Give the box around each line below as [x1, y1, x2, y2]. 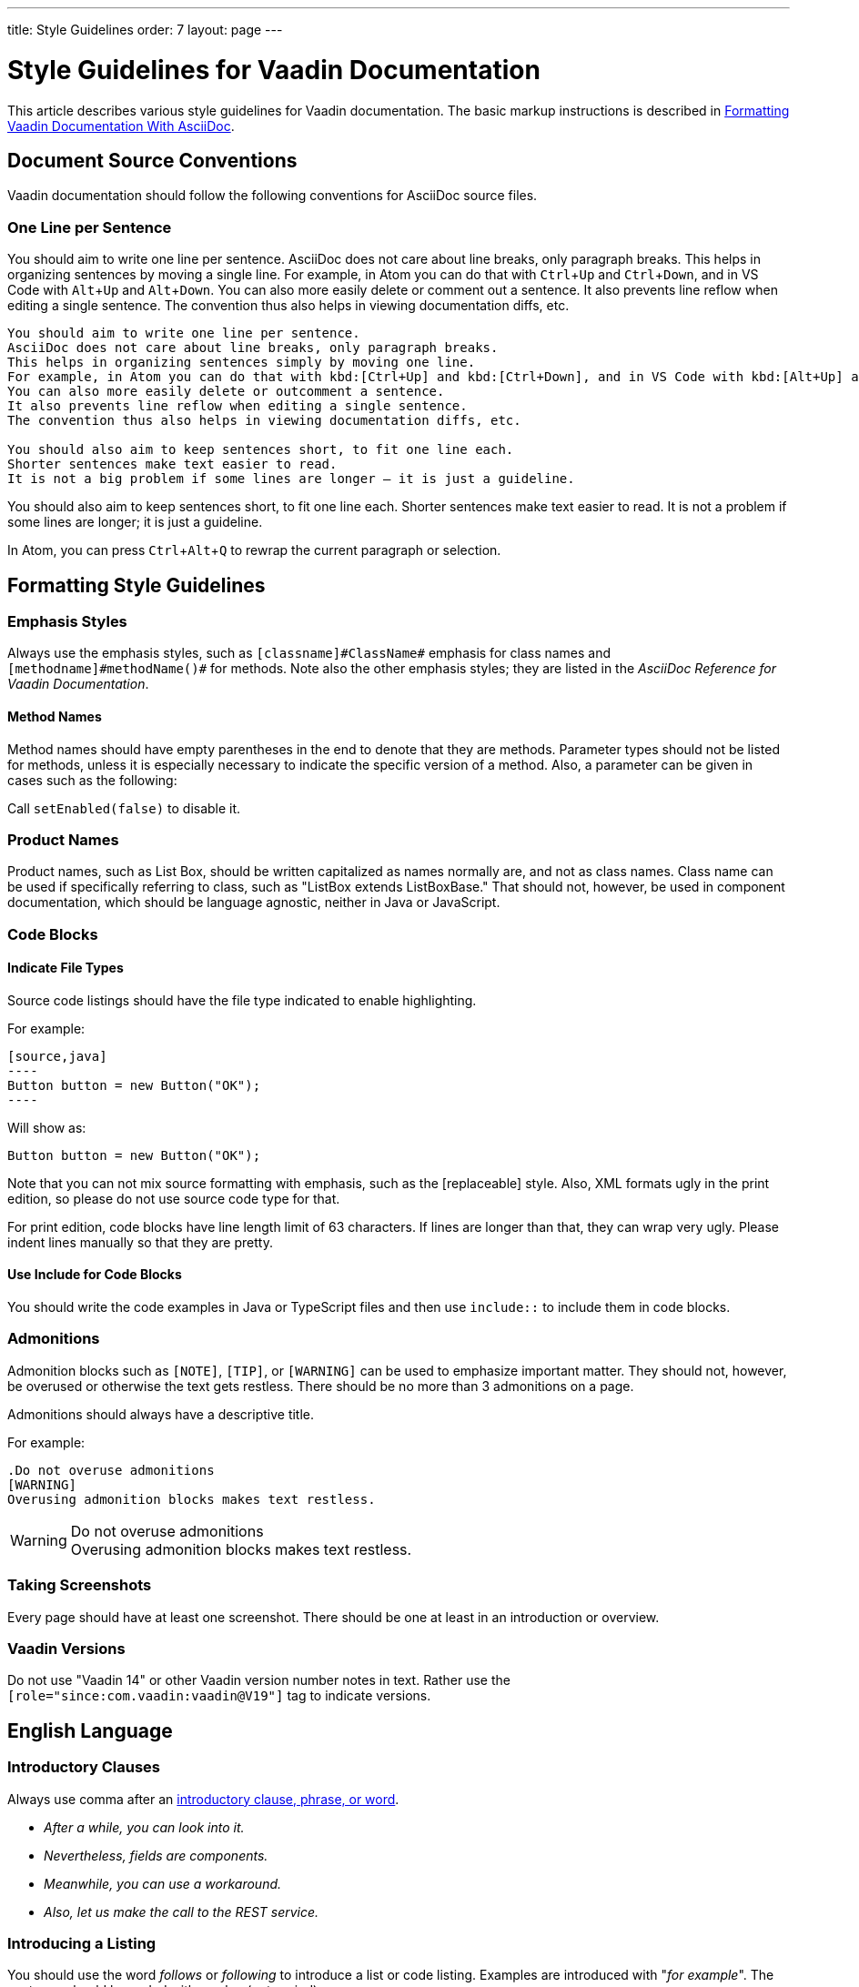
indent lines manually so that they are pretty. [7, 1234, 273, 1250]
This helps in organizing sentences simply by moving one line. [7, 355, 476, 370]
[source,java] [7, 1048, 107, 1064]
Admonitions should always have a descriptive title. [7, 1406, 315, 1422]
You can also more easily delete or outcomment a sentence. [7, 384, 445, 399]
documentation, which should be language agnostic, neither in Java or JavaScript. [7, 894, 500, 911]
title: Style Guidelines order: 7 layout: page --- [7, 22, 283, 37]
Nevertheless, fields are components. [44, 1847, 268, 1863]
